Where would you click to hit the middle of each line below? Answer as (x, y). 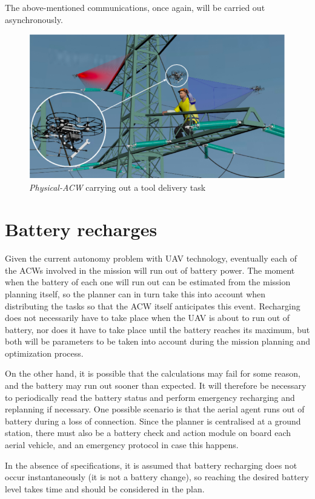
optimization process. (44, 353)
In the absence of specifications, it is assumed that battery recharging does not (151, 465)
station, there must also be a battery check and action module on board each (148, 433)
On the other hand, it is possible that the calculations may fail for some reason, (153, 373)
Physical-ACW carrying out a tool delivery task (118, 187)
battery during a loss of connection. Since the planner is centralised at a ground (153, 421)
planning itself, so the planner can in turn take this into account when (135, 293)
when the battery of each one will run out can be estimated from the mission (148, 282)
